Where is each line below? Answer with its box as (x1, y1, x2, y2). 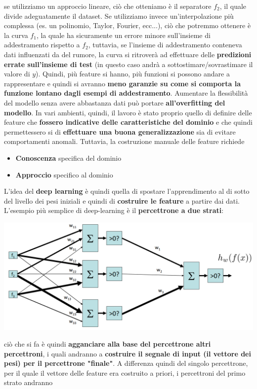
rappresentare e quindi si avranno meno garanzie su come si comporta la (4, 78, 241, 88)
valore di (4, 69, 30, 79)
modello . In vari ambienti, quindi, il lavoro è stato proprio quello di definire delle (4, 107, 252, 117)
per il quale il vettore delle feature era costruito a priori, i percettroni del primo (4, 367, 246, 378)
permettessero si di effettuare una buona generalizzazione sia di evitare (4, 126, 236, 137)
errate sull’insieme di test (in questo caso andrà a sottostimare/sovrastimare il (4, 59, 253, 69)
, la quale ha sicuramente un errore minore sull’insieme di (36, 30, 211, 40)
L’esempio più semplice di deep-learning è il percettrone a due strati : (4, 205, 224, 215)
